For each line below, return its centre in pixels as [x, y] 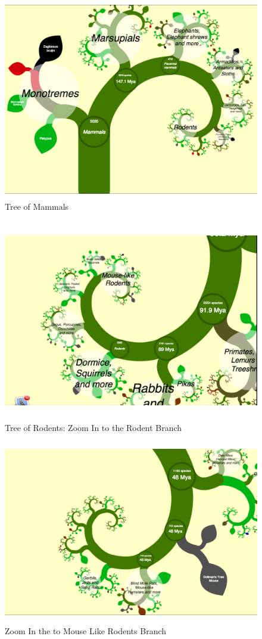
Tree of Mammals [37, 207]
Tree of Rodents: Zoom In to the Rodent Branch [93, 427]
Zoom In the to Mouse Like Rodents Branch [86, 630]
